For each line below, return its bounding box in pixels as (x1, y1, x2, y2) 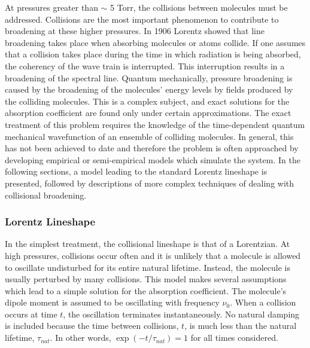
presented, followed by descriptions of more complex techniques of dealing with (5, 176, 294, 189)
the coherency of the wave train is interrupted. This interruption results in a (5, 59, 285, 72)
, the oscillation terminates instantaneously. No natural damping (63, 307, 300, 320)
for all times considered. (190, 331, 278, 344)
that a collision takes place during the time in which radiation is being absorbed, (5, 48, 301, 60)
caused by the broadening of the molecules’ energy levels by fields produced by (5, 83, 293, 96)
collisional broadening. (5, 188, 87, 201)
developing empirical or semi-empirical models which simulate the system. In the (5, 153, 300, 166)
